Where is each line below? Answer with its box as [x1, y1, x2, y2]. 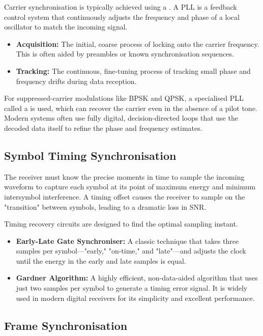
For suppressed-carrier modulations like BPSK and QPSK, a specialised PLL [4, 93, 244, 103]
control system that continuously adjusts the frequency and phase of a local [4, 11, 240, 22]
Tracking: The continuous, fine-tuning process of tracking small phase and [16, 65, 251, 76]
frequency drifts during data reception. [16, 75, 137, 86]
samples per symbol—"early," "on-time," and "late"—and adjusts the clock [16, 245, 246, 256]
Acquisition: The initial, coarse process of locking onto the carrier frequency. [16, 38, 259, 49]
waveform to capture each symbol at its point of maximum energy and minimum [4, 181, 256, 192]
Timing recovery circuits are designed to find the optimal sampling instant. [4, 218, 238, 229]
